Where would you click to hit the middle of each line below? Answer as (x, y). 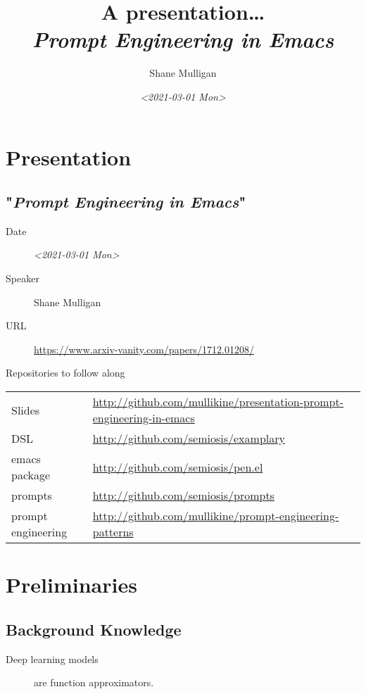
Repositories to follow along (65, 373)
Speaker (23, 278)
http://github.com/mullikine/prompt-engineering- (216, 516)
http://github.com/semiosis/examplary (189, 439)
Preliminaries (71, 585)
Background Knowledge (94, 629)
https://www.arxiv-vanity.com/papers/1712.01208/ (144, 349)
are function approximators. (94, 682)
